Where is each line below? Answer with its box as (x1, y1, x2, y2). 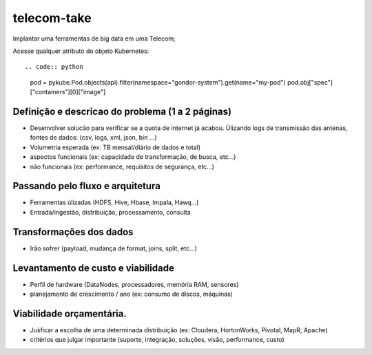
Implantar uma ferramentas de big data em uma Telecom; (12, 34, 176, 43)
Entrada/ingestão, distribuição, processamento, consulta (30, 208, 191, 216)
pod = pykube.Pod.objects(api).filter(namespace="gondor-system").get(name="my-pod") (30, 78, 286, 86)
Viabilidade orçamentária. (12, 308, 127, 319)
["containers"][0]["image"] (30, 88, 106, 96)
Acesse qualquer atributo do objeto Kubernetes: (12, 47, 149, 55)
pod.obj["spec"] (287, 78, 333, 86)
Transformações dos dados (12, 226, 134, 237)
